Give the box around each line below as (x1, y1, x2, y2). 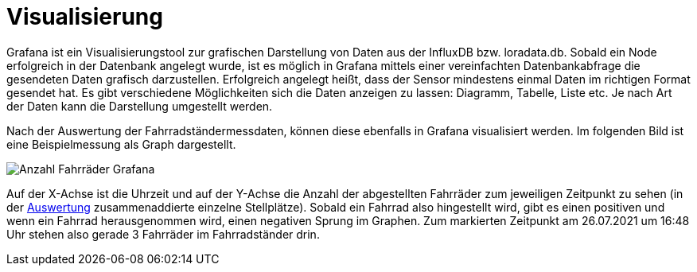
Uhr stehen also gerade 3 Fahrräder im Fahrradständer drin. (6, 227, 320, 241)
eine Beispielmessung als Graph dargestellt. (6, 137, 236, 151)
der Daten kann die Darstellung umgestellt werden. (6, 99, 273, 113)
